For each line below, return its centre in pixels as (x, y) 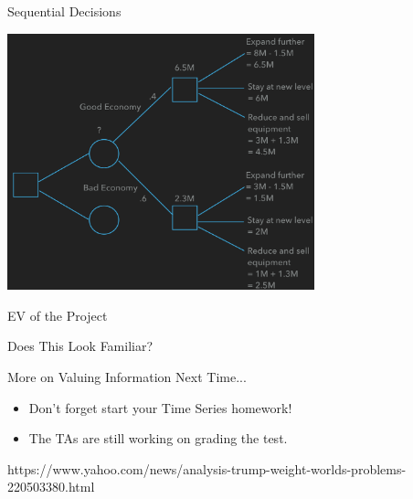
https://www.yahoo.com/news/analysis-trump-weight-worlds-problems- (207, 468)
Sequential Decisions (64, 11)
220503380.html (51, 487)
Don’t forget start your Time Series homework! (160, 407)
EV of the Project (58, 315)
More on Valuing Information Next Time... (127, 376)
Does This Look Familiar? (80, 346)
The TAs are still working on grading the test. (158, 438)
